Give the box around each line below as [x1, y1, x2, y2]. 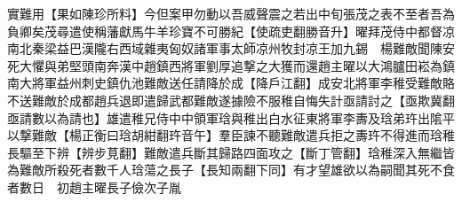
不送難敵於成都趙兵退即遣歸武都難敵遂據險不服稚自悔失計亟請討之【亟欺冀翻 [7, 90, 455, 109]
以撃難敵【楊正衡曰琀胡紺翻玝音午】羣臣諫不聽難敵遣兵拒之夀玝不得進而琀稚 [7, 126, 455, 144]
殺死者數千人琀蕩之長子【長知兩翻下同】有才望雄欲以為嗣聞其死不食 [56, 160, 455, 179]
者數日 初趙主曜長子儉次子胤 [7, 177, 181, 196]
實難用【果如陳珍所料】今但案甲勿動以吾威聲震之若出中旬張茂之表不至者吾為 [7, 4, 455, 22]
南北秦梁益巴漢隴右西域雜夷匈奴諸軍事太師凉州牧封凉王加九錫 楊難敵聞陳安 [7, 39, 455, 58]
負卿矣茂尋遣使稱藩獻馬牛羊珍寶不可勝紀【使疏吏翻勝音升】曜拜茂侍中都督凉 [7, 21, 455, 40]
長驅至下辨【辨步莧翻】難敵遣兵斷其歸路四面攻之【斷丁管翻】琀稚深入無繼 [7, 143, 442, 161]
